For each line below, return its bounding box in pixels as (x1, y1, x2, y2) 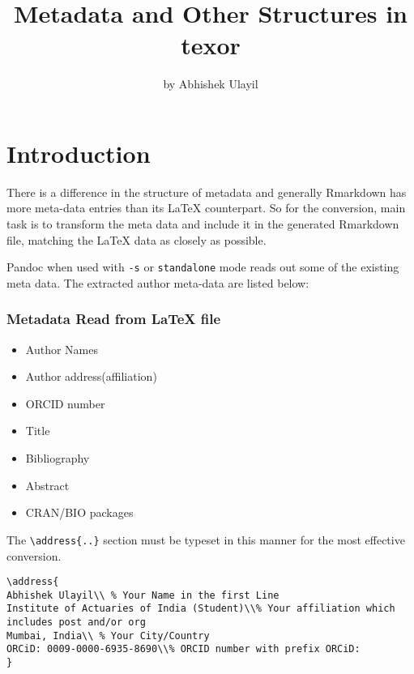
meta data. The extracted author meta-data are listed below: (6, 274, 309, 291)
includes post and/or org (6, 616, 146, 629)
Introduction (6, 136, 151, 169)
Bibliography (25, 450, 90, 467)
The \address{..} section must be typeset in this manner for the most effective (6, 531, 405, 548)
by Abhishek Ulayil (163, 75, 258, 92)
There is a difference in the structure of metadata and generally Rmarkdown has (6, 183, 407, 200)
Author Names (25, 340, 98, 357)
